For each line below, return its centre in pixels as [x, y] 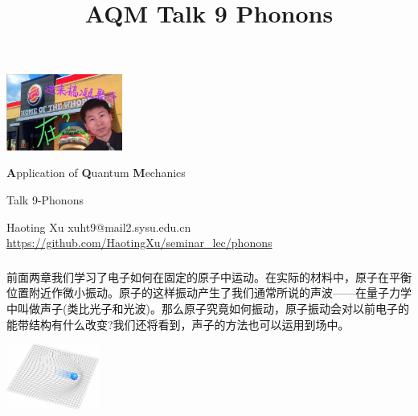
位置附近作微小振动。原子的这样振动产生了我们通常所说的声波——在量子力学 [209, 292]
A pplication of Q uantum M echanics [96, 173]
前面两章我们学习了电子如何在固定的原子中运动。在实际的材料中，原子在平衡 [209, 276]
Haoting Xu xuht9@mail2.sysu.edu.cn [99, 227]
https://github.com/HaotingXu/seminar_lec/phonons [139, 243]
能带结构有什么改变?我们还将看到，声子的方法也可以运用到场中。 [178, 324]
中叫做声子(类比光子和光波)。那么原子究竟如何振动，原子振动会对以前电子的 [208, 308]
